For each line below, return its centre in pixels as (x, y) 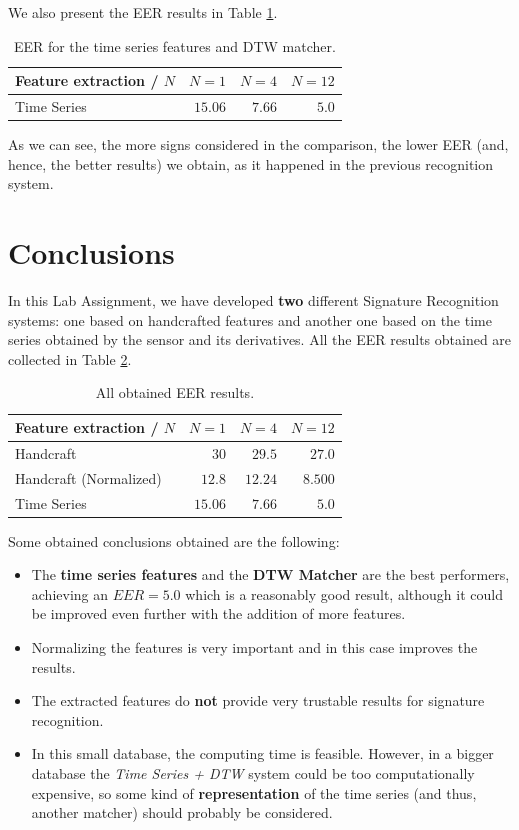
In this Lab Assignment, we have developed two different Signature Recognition (253, 300)
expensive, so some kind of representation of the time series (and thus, (254, 792)
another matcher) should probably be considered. (182, 812)
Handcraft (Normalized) (88, 477)
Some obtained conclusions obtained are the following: (174, 540)
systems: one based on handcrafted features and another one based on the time (250, 319)
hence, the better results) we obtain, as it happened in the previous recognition (251, 163)
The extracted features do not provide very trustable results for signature (258, 700)
